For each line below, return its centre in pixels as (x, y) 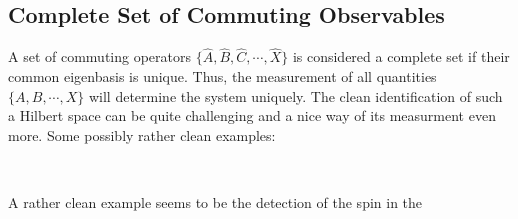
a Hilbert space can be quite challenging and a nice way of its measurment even (252, 115)
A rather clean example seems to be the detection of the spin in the (215, 201)
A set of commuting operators (99, 56)
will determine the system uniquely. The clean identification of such (295, 95)
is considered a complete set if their (401, 56)
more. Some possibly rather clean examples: (142, 134)
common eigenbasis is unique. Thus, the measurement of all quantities (222, 76)
